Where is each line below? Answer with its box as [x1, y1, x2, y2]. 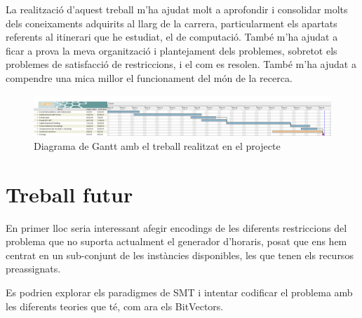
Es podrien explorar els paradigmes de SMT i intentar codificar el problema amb [6, 285, 353, 300]
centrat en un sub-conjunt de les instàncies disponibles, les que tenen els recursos [6, 247, 354, 262]
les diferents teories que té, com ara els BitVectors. [6, 298, 224, 313]
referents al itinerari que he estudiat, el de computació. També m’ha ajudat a [6, 29, 338, 44]
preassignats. [6, 261, 61, 276]
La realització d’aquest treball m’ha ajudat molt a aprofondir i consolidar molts [6, 2, 348, 16]
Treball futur [6, 179, 133, 208]
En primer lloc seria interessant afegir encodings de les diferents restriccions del [6, 220, 347, 235]
